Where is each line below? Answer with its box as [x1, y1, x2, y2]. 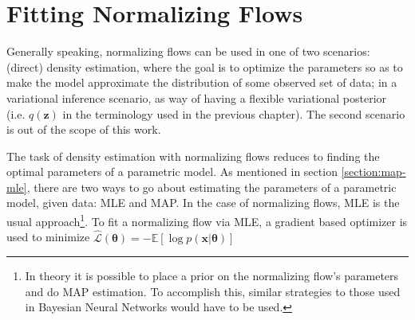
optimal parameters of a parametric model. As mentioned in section [6, 163, 338, 180]
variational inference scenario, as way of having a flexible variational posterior [6, 89, 387, 106]
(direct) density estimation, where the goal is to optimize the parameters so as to [6, 58, 403, 75]
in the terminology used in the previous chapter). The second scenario [62, 105, 405, 122]
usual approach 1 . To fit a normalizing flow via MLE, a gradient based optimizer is [6, 211, 408, 229]
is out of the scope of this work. [6, 121, 161, 138]
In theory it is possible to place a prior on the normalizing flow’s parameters [25, 267, 399, 284]
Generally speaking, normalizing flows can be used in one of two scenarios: [6, 43, 370, 60]
